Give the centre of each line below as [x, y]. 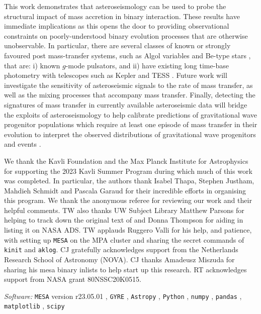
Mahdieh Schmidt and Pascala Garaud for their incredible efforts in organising [125, 190]
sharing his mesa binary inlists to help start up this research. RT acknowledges [125, 269]
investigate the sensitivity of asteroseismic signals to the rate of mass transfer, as [128, 85]
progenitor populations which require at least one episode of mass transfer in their [131, 124]
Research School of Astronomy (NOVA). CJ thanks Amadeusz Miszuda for [119, 259]
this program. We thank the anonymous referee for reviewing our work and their [128, 200]
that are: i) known [32, 65]
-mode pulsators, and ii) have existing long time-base [147, 65]
